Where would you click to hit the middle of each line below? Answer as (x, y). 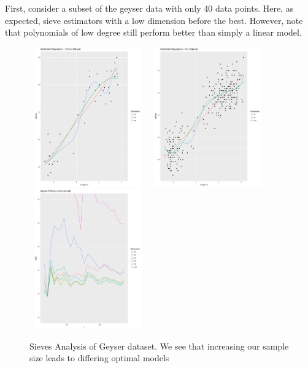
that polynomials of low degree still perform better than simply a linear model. (153, 32)
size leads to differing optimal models (99, 358)
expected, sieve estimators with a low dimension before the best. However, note (154, 20)
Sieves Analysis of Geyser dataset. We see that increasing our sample (159, 346)
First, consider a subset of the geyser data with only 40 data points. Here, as (149, 8)
